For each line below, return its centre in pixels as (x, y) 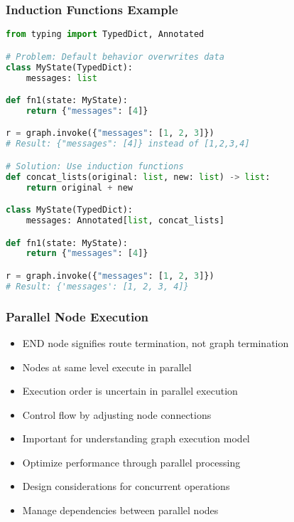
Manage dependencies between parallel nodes (120, 510)
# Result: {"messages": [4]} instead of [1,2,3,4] (128, 144)
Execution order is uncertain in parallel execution (130, 391)
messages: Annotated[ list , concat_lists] (125, 220)
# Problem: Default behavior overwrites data (115, 57)
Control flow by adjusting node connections (117, 414)
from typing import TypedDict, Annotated (105, 34)
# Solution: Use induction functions (95, 166)
